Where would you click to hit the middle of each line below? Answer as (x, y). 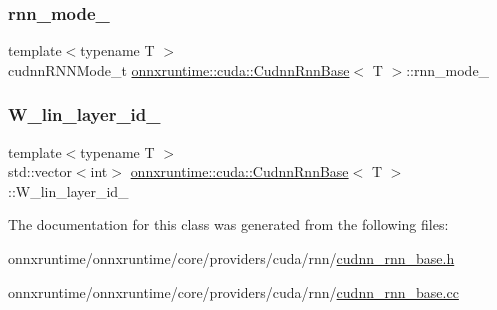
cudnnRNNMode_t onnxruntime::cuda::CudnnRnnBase (179, 69)
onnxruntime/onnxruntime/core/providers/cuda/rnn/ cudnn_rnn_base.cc (233, 291)
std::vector (40, 171)
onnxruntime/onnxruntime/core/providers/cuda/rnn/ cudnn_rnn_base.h (231, 258)
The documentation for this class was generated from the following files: (228, 224)
